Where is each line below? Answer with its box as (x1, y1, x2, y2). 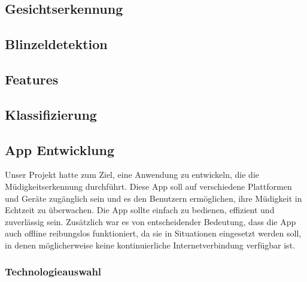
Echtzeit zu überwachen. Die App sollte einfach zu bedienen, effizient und (5, 204, 275, 216)
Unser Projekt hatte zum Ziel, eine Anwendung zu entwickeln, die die (5, 168, 259, 181)
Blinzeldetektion (5, 35, 108, 53)
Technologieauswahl (5, 264, 102, 279)
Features (5, 69, 59, 88)
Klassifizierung (5, 105, 97, 123)
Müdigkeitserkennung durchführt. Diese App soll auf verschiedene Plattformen (5, 180, 292, 192)
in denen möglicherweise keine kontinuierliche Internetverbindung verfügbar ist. (5, 238, 295, 251)
